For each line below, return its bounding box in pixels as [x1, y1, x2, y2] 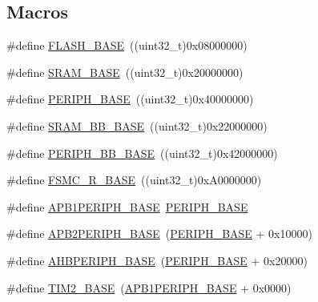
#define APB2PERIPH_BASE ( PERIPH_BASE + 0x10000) [6, 225, 312, 242]
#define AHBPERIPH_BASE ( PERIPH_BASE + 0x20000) [6, 252, 308, 268]
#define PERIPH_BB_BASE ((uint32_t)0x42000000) [6, 144, 278, 161]
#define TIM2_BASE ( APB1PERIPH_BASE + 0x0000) [6, 279, 292, 296]
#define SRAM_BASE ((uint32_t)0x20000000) [6, 63, 244, 80]
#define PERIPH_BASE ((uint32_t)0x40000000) [6, 91, 254, 107]
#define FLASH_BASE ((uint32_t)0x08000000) [6, 37, 248, 54]
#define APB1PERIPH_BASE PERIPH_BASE [6, 198, 248, 215]
